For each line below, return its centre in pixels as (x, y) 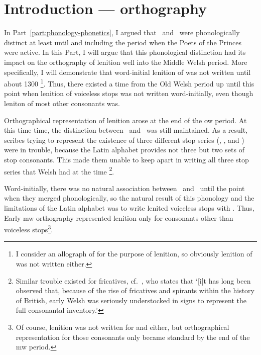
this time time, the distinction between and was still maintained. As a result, (126, 130)
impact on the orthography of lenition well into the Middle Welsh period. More (126, 62)
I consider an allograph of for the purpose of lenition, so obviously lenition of (134, 254)
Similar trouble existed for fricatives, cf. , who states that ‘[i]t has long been (133, 280)
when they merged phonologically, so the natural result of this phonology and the (129, 198)
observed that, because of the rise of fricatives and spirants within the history (135, 290)
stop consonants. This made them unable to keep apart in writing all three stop (126, 159)
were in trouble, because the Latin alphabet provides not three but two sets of (124, 150)
